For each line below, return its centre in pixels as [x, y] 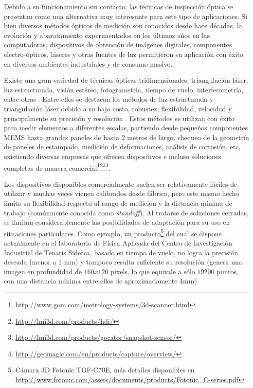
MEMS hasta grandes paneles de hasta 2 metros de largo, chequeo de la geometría [126, 137]
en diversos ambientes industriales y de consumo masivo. [88, 63]
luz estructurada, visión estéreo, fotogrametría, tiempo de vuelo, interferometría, [124, 89]
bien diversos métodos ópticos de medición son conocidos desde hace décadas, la [123, 26]
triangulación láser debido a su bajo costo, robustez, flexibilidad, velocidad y [118, 108]
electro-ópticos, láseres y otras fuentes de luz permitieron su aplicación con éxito [124, 54]
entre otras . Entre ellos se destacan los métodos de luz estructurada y [109, 99]
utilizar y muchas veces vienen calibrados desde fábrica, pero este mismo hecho [122, 193]
